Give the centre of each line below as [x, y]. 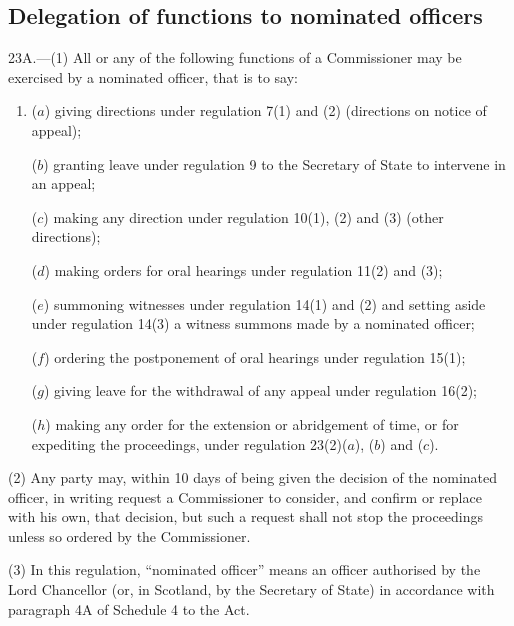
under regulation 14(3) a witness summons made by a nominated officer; [253, 323]
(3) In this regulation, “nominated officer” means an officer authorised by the [244, 569]
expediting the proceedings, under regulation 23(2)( [189, 443]
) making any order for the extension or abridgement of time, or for [252, 423]
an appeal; [63, 183]
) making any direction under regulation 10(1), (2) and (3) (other [243, 216]
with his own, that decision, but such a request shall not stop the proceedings [246, 516]
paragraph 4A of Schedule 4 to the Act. [129, 608]
